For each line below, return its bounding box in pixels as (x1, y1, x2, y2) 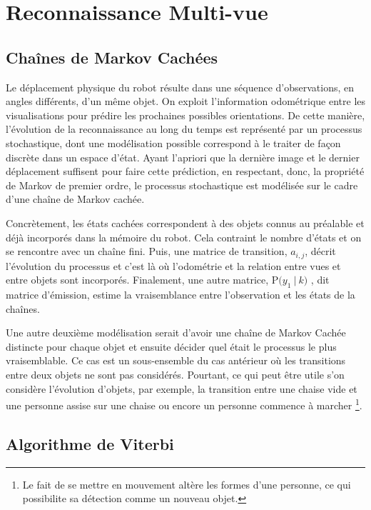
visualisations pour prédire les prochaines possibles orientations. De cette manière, (6, 107, 365, 122)
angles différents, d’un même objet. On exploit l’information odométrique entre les (6, 94, 366, 109)
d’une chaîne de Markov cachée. (6, 191, 145, 206)
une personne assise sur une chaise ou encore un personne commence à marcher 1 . (6, 396, 362, 412)
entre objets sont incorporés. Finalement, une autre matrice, (6, 272, 269, 287)
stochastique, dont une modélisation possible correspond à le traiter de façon (6, 135, 341, 150)
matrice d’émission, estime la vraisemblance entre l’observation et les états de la (6, 286, 355, 301)
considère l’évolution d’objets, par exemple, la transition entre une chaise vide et (6, 381, 357, 396)
